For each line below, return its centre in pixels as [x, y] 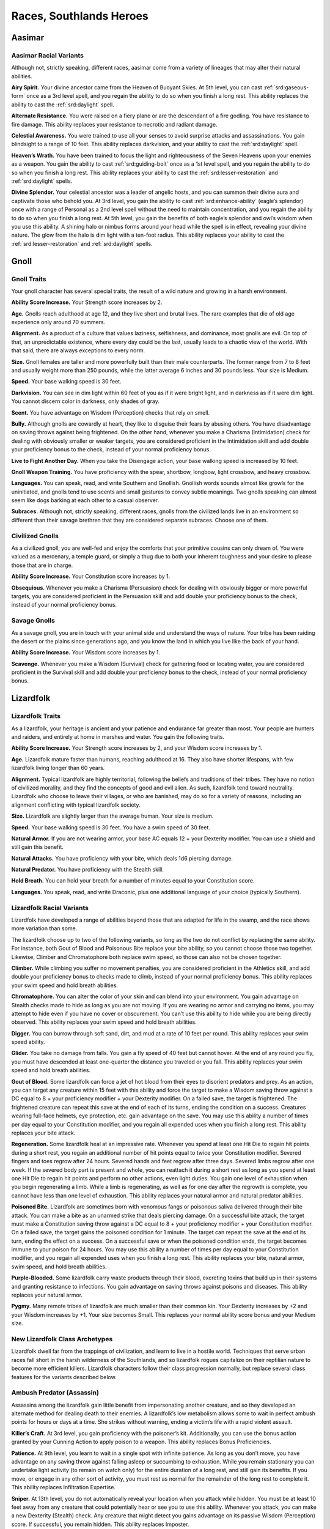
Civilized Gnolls [35, 536]
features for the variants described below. [64, 1377]
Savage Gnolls [33, 621]
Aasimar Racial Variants [47, 55]
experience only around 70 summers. [58, 322]
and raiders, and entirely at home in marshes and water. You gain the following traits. [118, 737]
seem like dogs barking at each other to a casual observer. [85, 500]
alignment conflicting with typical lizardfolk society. [76, 805]
